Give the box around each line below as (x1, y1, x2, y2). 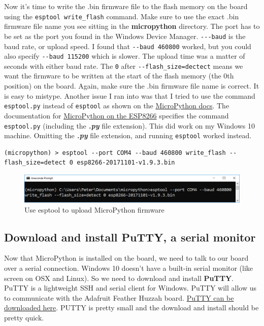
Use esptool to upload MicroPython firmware (24, 204, 164, 215)
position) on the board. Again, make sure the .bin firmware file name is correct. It (4, 80, 259, 91)
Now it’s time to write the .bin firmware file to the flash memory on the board (4, 1, 248, 11)
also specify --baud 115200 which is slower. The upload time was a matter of (4, 51, 245, 61)
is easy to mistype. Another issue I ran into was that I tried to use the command (4, 90, 255, 101)
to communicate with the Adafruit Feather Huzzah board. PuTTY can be (4, 292, 234, 303)
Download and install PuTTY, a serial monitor (4, 229, 256, 244)
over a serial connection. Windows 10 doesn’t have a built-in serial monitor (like (4, 263, 253, 273)
